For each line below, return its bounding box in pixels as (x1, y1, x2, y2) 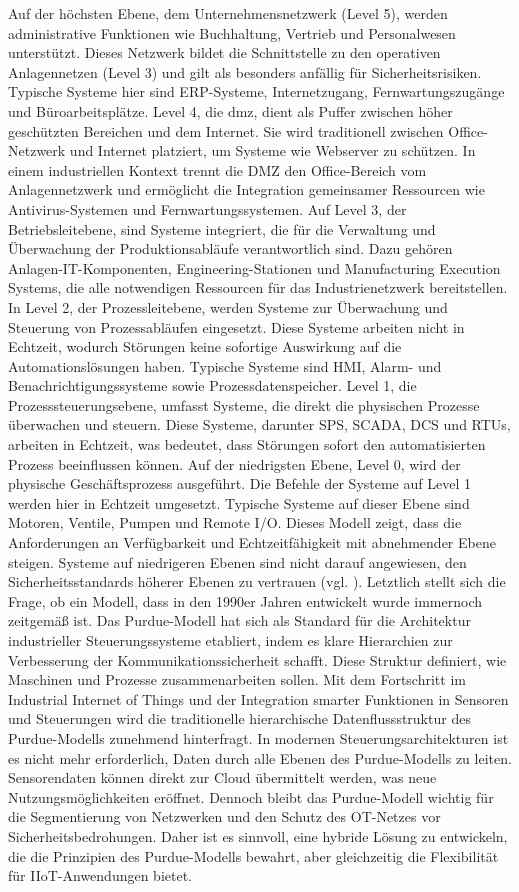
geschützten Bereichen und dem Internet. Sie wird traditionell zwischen (8, 120, 444, 141)
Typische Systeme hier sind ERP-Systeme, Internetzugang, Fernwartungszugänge (8, 81, 505, 102)
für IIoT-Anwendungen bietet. (8, 865, 193, 886)
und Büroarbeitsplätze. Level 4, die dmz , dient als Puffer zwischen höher (8, 100, 453, 121)
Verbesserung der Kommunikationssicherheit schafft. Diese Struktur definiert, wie (8, 649, 507, 670)
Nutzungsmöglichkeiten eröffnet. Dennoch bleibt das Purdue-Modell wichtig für (8, 786, 494, 807)
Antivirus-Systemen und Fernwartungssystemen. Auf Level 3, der (8, 198, 407, 219)
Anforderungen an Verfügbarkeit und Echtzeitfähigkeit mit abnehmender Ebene (8, 532, 496, 553)
